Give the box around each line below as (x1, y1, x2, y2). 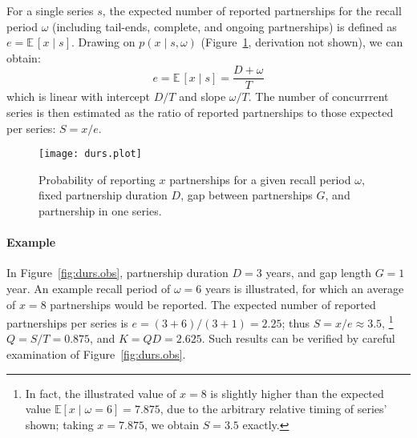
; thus (281, 314, 310, 331)
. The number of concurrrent (248, 88, 389, 105)
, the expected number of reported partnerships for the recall (102, 2, 402, 18)
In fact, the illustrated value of (25, 384, 176, 401)
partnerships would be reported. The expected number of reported (50, 295, 376, 312)
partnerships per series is (6, 314, 128, 331)
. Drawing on (71, 34, 136, 50)
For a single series (6, 2, 94, 18)
